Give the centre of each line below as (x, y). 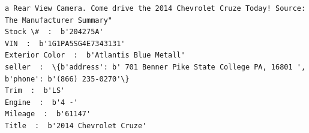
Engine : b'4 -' (41, 102)
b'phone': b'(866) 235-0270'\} (67, 79)
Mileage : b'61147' (48, 114)
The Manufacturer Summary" (58, 20)
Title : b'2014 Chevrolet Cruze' (76, 126)
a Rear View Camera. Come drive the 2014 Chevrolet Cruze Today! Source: (155, 8)
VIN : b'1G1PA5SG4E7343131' (65, 43)
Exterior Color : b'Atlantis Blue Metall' (95, 55)
